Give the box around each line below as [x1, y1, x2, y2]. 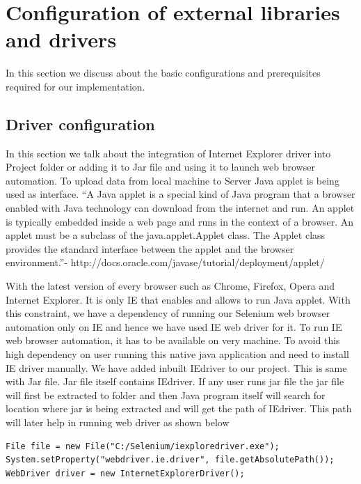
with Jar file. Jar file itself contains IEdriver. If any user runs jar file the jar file [6, 374, 344, 389]
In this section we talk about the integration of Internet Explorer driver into [6, 146, 331, 160]
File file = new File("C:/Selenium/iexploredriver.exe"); [6, 441, 280, 451]
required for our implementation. [6, 79, 145, 93]
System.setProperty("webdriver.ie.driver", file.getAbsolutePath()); [6, 455, 335, 465]
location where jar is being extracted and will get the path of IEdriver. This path [6, 401, 352, 416]
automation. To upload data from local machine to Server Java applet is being [6, 173, 339, 187]
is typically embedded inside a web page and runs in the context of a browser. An [6, 214, 354, 228]
